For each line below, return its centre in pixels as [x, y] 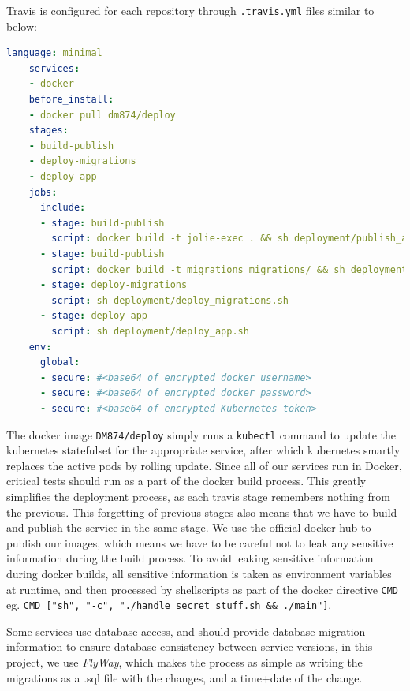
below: [22, 26]
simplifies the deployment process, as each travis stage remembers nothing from [198, 496]
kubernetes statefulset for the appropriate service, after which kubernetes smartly [203, 450]
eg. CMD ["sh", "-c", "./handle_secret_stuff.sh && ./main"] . [169, 605]
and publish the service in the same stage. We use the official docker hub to [189, 527]
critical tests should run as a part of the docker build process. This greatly [186, 481]
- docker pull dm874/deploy [102, 115]
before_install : [71, 100]
